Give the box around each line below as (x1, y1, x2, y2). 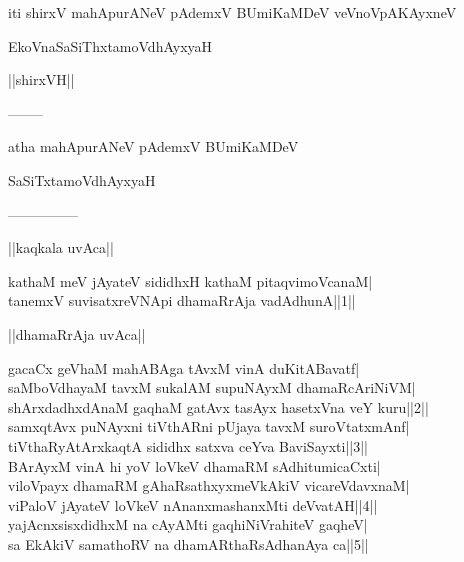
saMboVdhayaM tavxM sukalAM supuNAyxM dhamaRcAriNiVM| (8, 377, 416, 398)
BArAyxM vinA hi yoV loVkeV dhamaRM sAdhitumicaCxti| (8, 455, 381, 476)
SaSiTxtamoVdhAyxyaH (8, 169, 156, 190)
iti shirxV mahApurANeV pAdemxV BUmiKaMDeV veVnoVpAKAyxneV (8, 2, 457, 22)
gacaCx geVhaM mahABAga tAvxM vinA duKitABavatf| (8, 357, 360, 378)
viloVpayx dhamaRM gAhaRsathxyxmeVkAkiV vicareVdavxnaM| (8, 475, 410, 496)
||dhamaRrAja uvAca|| (8, 323, 146, 344)
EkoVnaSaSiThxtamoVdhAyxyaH (8, 35, 213, 56)
